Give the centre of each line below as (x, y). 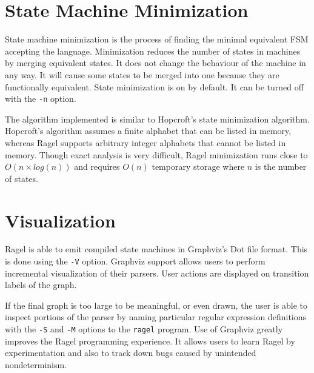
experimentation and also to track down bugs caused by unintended (131, 353)
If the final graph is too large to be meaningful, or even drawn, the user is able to (156, 305)
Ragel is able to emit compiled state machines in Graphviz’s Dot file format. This (156, 249)
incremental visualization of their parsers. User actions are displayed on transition (157, 273)
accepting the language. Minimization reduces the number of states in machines (153, 51)
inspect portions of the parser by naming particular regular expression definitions (156, 317)
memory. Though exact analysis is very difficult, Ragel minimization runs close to (156, 154)
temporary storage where (198, 166)
